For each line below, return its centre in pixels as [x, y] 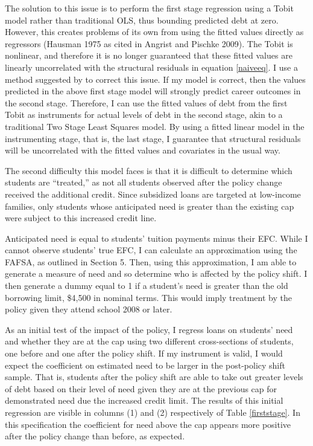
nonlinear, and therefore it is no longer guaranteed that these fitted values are [149, 55]
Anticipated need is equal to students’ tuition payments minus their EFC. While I [156, 238]
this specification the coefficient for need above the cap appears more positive [148, 424]
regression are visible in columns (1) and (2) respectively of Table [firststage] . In [153, 412]
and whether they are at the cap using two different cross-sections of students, [149, 341]
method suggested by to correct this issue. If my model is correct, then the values [155, 79]
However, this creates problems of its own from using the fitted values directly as [154, 32]
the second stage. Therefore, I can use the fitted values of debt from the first [146, 102]
